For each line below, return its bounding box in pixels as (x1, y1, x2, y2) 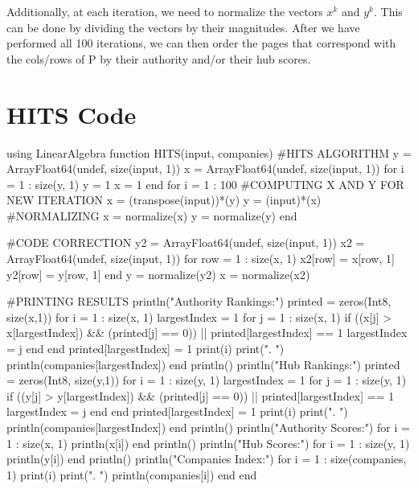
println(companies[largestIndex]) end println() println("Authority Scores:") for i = (6, 419, 410, 435)
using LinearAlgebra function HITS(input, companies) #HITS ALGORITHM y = (6, 144, 412, 161)
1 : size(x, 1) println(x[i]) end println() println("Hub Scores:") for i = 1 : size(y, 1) (6, 434, 410, 451)
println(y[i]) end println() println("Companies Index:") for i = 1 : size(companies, (6, 450, 407, 467)
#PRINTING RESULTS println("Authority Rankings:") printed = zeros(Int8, (6, 293, 391, 310)
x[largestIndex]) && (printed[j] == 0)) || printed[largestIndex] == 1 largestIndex (6, 324, 408, 341)
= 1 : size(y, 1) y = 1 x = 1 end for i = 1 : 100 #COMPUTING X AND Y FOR (6, 175, 404, 192)
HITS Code (6, 97, 137, 130)
